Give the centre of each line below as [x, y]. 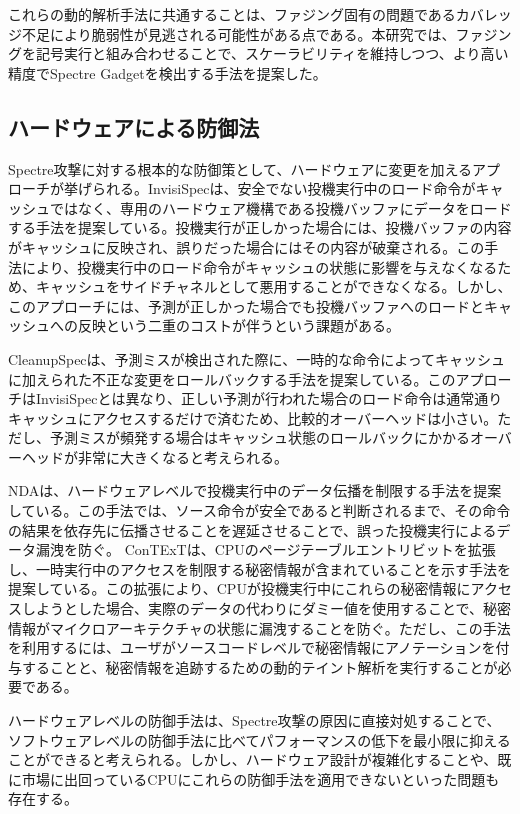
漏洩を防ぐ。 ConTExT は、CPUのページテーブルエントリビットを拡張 [265, 549]
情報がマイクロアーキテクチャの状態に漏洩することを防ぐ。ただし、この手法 [259, 627]
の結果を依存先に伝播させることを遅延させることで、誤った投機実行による [252, 529]
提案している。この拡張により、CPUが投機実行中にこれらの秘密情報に [239, 588]
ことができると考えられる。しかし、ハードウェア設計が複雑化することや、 [253, 759]
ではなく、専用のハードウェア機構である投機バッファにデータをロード [280, 207]
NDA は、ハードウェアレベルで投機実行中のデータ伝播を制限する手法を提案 [255, 490]
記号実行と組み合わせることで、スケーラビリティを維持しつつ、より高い [272, 53]
